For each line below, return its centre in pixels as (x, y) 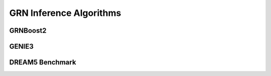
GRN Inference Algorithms (65, 13)
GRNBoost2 (28, 31)
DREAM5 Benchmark (43, 62)
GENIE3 (21, 46)
